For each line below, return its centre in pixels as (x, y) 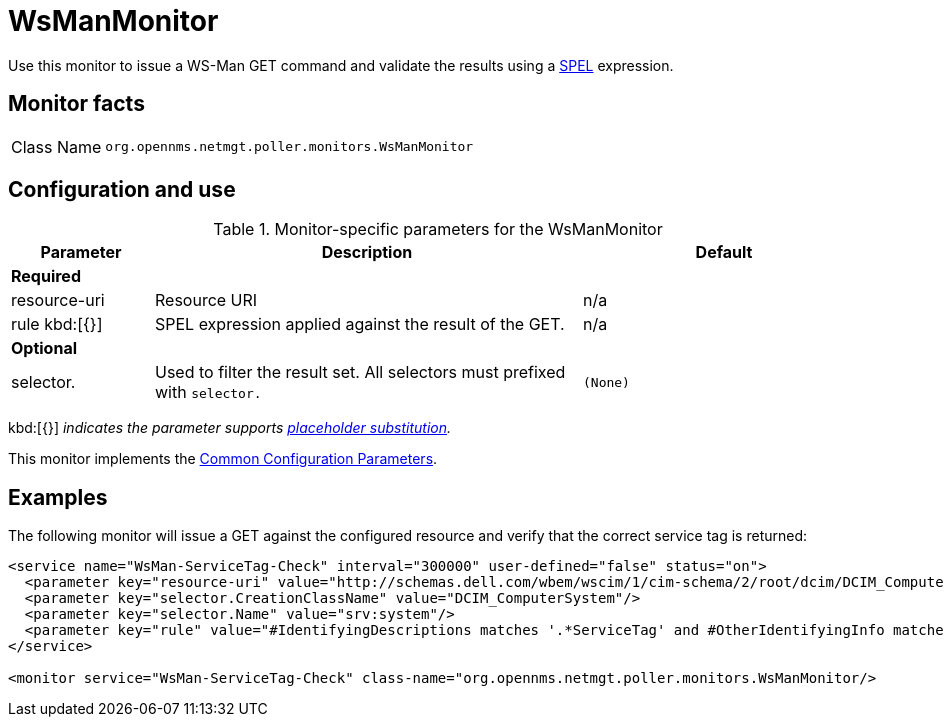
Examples (58, 497)
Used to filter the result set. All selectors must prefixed (360, 372)
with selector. (208, 392)
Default (724, 252)
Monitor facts (76, 104)
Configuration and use (122, 190)
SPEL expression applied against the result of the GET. (359, 324)
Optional (44, 348)
